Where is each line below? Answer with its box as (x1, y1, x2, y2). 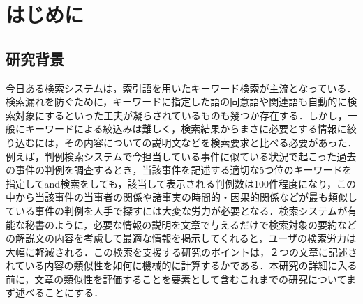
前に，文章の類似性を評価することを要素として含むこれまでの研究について (6, 271, 346, 286)
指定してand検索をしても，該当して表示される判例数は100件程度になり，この (6, 176, 357, 190)
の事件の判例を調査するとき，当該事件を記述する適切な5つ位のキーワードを (6, 162, 353, 177)
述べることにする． (15, 285, 104, 300)
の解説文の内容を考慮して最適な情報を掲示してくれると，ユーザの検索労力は (6, 231, 356, 245)
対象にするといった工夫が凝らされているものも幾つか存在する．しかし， (15, 107, 348, 122)
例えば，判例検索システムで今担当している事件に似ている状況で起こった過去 (6, 149, 357, 163)
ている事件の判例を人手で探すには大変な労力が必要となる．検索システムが (6, 203, 348, 218)
